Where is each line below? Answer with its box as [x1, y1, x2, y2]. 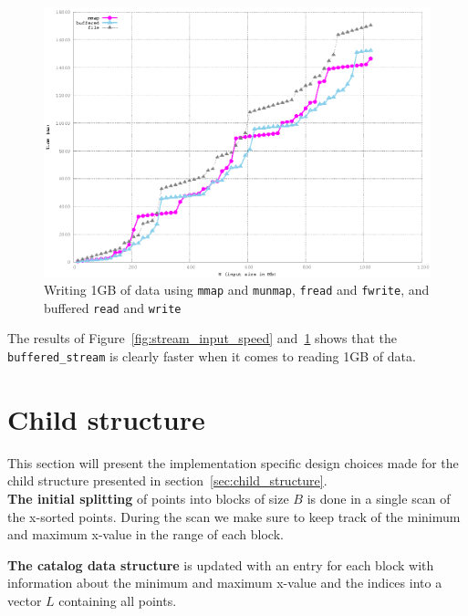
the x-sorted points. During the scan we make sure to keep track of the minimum [7, 506, 461, 526]
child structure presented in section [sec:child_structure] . [7, 471, 328, 490]
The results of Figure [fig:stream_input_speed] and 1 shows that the [7, 329, 398, 348]
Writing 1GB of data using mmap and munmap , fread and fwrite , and [44, 280, 430, 299]
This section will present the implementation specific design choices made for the [7, 453, 459, 472]
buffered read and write [44, 298, 182, 317]
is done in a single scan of [307, 488, 451, 507]
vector [7, 590, 42, 610]
